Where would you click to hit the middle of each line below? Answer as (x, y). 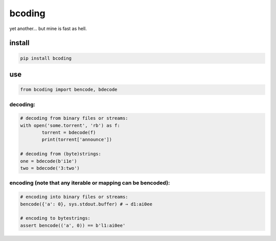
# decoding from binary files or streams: (74, 118)
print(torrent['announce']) (77, 140)
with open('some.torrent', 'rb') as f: (70, 125)
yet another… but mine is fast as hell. (48, 29)
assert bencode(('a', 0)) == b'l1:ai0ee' (73, 225)
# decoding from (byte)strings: (61, 154)
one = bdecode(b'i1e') (49, 161)
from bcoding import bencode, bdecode (69, 90)
